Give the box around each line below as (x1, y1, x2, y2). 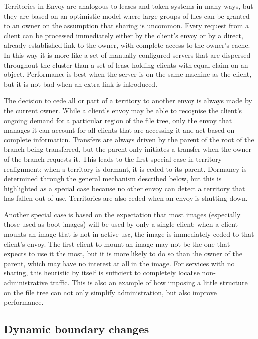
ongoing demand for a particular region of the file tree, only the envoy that (4, 115, 232, 125)
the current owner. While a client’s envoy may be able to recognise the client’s (4, 105, 242, 115)
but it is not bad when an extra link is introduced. (4, 78, 158, 89)
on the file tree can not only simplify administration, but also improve (4, 287, 217, 297)
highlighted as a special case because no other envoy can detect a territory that (4, 183, 245, 193)
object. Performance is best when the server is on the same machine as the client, (4, 69, 252, 79)
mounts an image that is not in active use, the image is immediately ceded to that (4, 229, 254, 239)
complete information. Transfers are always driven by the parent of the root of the (4, 134, 254, 144)
